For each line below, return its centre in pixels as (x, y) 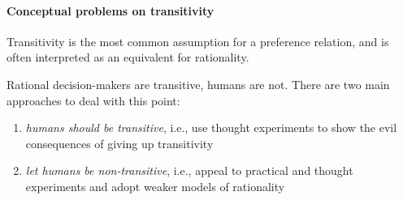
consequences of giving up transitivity (119, 143)
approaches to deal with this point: (93, 100)
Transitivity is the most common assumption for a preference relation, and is (198, 41)
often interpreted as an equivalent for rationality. (128, 57)
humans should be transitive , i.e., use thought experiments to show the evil (211, 128)
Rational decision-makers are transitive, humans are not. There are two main (198, 84)
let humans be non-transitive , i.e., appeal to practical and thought (189, 170)
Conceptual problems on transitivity (110, 10)
